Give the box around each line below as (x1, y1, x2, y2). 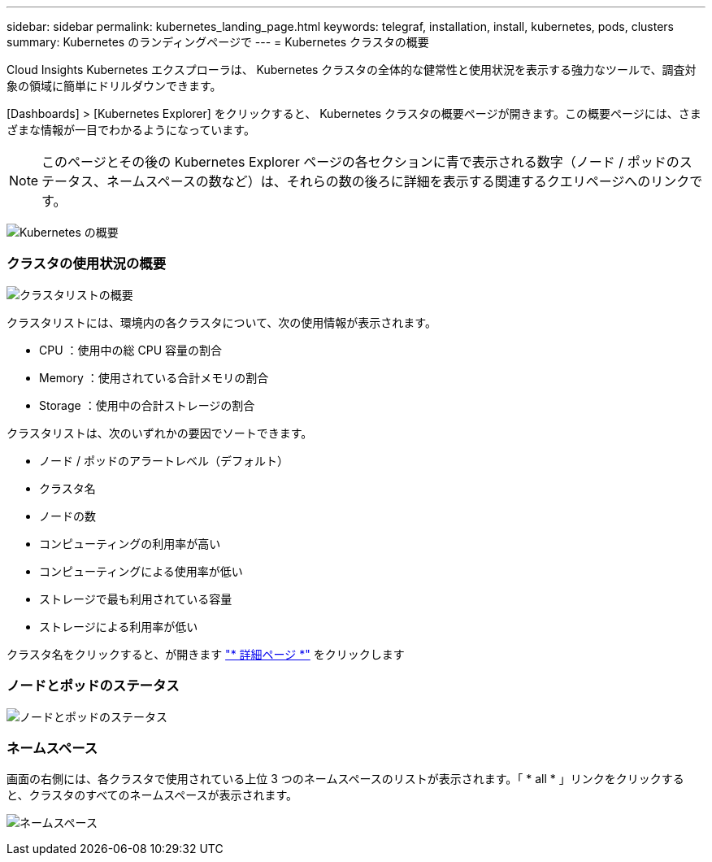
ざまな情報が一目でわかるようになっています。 (7, 123, 255, 137)
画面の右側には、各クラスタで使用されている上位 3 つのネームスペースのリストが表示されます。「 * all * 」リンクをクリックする (7, 772, 684, 786)
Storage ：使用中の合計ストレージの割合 (39, 398, 255, 412)
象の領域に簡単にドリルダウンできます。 (7, 79, 222, 93)
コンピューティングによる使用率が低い (39, 564, 243, 578)
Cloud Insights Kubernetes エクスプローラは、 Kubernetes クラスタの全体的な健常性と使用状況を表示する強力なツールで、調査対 (7, 63, 697, 76)
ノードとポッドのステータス (7, 677, 180, 694)
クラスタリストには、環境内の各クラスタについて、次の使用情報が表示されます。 (7, 315, 436, 329)
